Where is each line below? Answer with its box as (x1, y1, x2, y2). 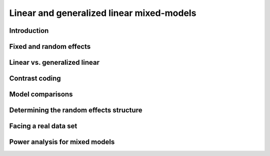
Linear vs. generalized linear (9, 58, 100, 67)
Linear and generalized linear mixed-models (9, 7, 196, 18)
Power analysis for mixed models (9, 138, 115, 147)
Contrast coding (9, 74, 61, 83)
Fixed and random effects (9, 42, 91, 51)
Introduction (9, 26, 49, 35)
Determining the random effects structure (9, 106, 142, 115)
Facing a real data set (9, 122, 77, 131)
